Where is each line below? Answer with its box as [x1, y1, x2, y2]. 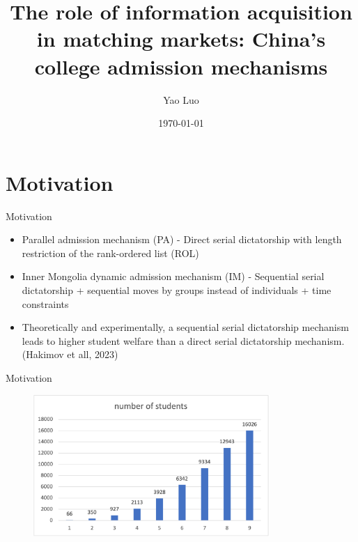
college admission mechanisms [34, 52, 328, 80]
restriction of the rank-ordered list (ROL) [22, 245, 199, 260]
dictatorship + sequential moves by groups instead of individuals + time [22, 283, 332, 297]
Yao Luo [163, 92, 199, 107]
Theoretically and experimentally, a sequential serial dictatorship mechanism [22, 320, 349, 334]
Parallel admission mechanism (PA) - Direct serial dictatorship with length [22, 232, 342, 247]
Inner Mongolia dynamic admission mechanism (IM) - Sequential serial [22, 269, 325, 284]
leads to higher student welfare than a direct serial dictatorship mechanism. [22, 333, 345, 348]
